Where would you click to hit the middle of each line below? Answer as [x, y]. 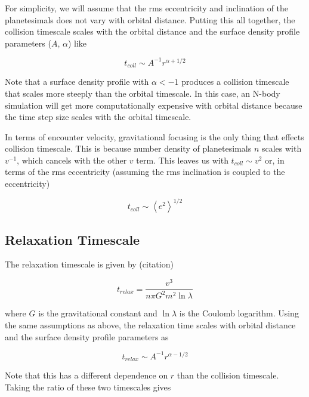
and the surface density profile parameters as [87, 336]
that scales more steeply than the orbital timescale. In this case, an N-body [143, 93]
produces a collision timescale [235, 81]
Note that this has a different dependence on [86, 375]
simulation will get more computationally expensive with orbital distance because [154, 105]
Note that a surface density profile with [77, 81]
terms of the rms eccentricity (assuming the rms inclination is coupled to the [145, 172]
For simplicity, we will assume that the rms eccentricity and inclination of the [147, 8]
